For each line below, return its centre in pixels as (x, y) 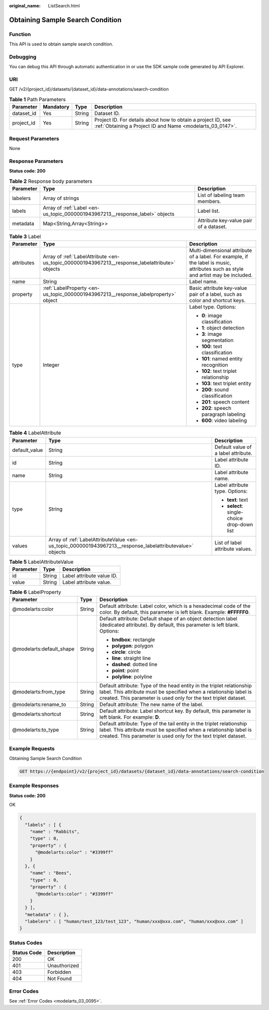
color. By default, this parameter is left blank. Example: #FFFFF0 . (175, 612)
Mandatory (56, 107)
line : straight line (131, 658)
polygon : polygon (133, 646)
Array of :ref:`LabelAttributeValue (87, 539)
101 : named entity (222, 359)
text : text (237, 500)
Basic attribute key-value (218, 288)
